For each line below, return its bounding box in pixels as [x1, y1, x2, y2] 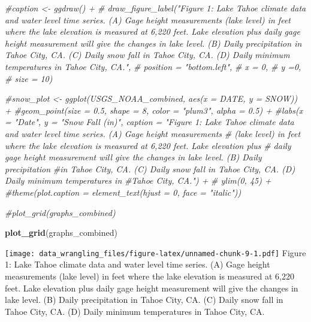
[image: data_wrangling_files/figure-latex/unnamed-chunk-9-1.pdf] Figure [5, 246, 306, 259]
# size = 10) [5, 72, 53, 84]
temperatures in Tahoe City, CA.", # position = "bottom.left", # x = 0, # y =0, [5, 60, 301, 72]
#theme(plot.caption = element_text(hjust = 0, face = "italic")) [5, 186, 241, 198]
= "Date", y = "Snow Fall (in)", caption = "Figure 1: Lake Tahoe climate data [5, 116, 294, 128]
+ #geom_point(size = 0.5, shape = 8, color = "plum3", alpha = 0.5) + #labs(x [5, 104, 303, 116]
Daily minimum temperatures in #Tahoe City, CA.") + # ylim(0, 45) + [5, 174, 271, 187]
